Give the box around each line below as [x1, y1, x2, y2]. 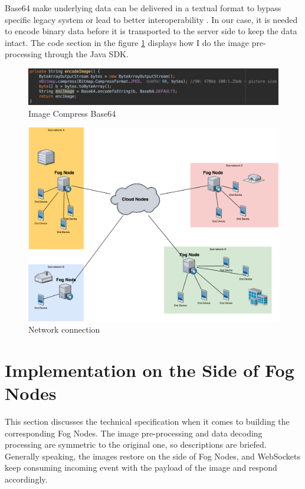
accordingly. [5, 473, 48, 485]
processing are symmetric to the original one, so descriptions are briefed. [5, 438, 267, 451]
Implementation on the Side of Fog [5, 357, 294, 382]
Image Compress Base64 [28, 107, 116, 119]
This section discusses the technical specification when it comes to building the [5, 415, 290, 428]
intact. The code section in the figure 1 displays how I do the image [5, 36, 250, 48]
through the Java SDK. [44, 48, 129, 60]
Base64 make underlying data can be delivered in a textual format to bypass [5, 2, 281, 14]
